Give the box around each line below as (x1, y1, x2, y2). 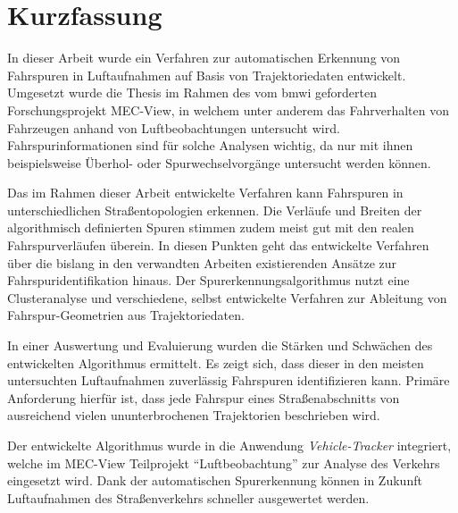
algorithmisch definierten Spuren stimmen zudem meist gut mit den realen (7, 218, 414, 237)
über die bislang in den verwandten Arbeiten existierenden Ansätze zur (7, 253, 397, 272)
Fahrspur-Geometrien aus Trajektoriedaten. (7, 306, 245, 324)
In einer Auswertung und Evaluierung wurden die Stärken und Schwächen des (7, 336, 433, 355)
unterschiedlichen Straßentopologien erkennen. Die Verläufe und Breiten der (7, 200, 422, 219)
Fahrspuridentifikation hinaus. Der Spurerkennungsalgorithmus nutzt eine (7, 271, 410, 290)
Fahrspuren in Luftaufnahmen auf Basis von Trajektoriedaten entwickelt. (7, 65, 406, 84)
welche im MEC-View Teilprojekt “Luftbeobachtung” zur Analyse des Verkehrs (7, 453, 440, 472)
